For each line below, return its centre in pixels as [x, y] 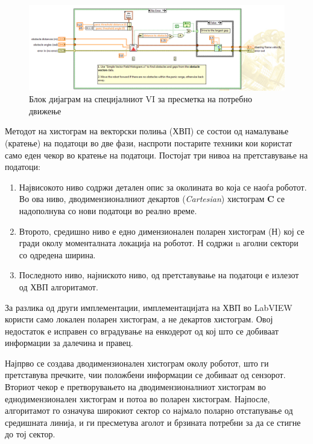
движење [45, 110]
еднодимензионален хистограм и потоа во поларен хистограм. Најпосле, [138, 398]
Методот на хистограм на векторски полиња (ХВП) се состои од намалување [147, 131]
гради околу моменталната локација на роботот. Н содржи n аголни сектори [159, 243]
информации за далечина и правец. [69, 343]
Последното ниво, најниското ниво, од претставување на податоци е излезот [159, 275]
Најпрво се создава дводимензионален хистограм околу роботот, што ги [137, 363]
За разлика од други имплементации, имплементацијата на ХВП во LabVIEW [149, 307]
